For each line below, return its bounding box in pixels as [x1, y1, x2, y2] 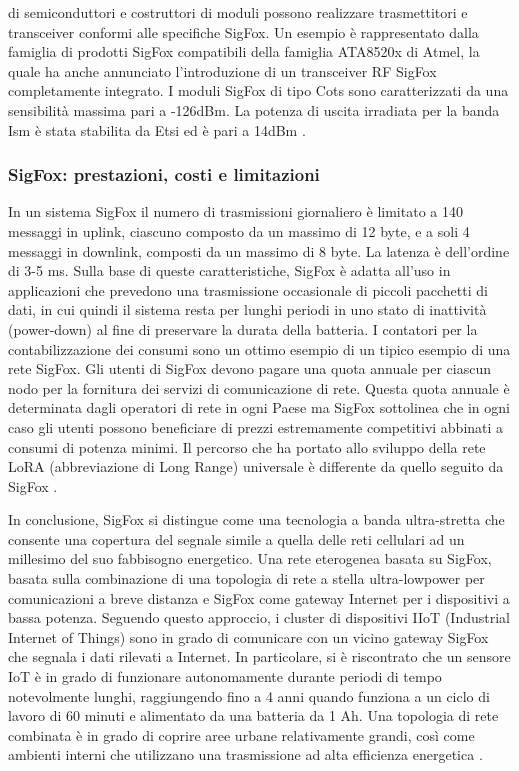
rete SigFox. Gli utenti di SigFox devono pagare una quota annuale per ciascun [8, 358, 491, 379]
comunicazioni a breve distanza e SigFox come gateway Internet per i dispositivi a [8, 587, 510, 608]
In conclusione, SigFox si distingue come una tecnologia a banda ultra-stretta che [8, 509, 505, 530]
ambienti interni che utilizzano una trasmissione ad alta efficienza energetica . [8, 744, 483, 765]
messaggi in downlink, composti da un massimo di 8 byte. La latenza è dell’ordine [8, 240, 510, 261]
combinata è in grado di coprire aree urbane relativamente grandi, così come [8, 724, 475, 745]
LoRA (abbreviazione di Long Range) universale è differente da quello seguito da [8, 456, 504, 477]
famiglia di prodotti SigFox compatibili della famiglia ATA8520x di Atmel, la [8, 41, 480, 62]
